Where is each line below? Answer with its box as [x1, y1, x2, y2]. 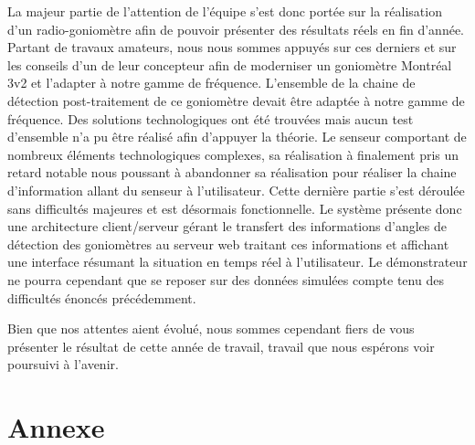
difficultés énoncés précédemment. [7, 288, 196, 307]
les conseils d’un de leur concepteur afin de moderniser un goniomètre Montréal [7, 55, 452, 74]
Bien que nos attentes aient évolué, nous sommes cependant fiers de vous [7, 319, 415, 338]
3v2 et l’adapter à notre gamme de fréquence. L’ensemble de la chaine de [7, 73, 416, 92]
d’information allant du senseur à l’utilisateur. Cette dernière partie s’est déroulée [7, 180, 465, 199]
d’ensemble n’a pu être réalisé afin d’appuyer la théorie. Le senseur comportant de [7, 127, 467, 146]
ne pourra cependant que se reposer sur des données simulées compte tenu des [7, 270, 444, 289]
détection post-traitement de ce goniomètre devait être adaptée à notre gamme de [7, 90, 465, 110]
